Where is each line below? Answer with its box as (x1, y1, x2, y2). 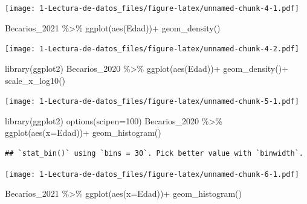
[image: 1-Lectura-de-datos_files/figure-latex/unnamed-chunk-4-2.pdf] (5, 45, 299, 54)
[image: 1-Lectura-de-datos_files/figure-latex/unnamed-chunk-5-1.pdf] (5, 97, 299, 106)
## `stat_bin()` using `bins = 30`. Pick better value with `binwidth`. (5, 148, 303, 158)
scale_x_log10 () (5, 74, 66, 86)
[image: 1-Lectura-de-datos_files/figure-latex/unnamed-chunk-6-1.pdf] (5, 170, 299, 179)
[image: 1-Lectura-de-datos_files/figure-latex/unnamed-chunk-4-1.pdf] (5, 4, 299, 13)
